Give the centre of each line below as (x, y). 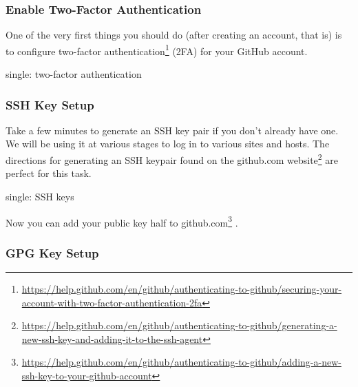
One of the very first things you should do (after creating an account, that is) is (174, 35)
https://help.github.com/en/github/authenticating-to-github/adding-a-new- (181, 362)
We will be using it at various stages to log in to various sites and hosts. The (168, 144)
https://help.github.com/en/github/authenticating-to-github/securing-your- (182, 288)
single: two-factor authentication (74, 74)
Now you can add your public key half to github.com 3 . (122, 221)
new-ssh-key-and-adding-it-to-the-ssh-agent (112, 338)
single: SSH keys (40, 196)
